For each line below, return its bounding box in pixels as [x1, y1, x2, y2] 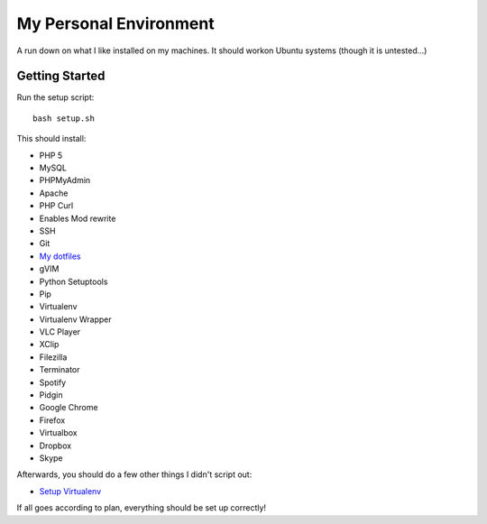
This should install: [16, 133, 87, 144]
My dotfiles [39, 251, 81, 262]
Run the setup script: [16, 92, 95, 103]
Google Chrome [39, 402, 98, 413]
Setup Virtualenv [39, 485, 102, 496]
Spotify [39, 377, 67, 388]
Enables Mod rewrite [39, 213, 116, 224]
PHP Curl [39, 200, 74, 211]
